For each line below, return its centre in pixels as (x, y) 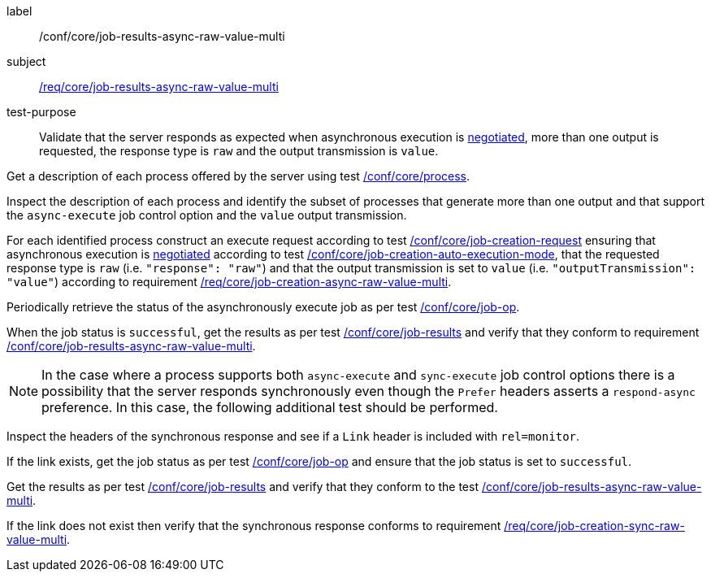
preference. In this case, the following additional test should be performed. (270, 407)
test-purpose (41, 112)
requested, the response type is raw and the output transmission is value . (239, 151)
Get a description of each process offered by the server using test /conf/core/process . (238, 176)
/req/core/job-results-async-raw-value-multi (159, 87)
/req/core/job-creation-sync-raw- (594, 526)
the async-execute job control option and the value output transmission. (207, 215)
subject (26, 61)
